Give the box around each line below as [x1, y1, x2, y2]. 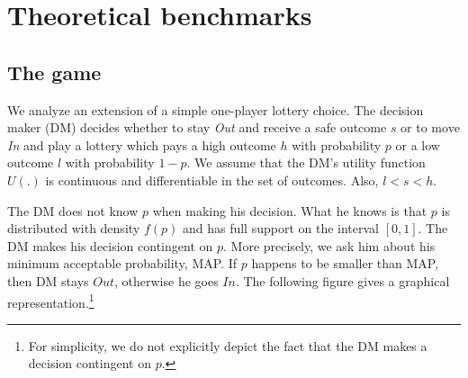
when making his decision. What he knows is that [152, 201, 427, 220]
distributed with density [7, 219, 140, 238]
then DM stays [7, 271, 89, 290]
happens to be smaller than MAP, [251, 254, 439, 273]
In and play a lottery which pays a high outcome [7, 135, 276, 154]
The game [7, 58, 102, 85]
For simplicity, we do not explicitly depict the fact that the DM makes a [28, 336, 427, 355]
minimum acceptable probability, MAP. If [7, 254, 237, 273]
